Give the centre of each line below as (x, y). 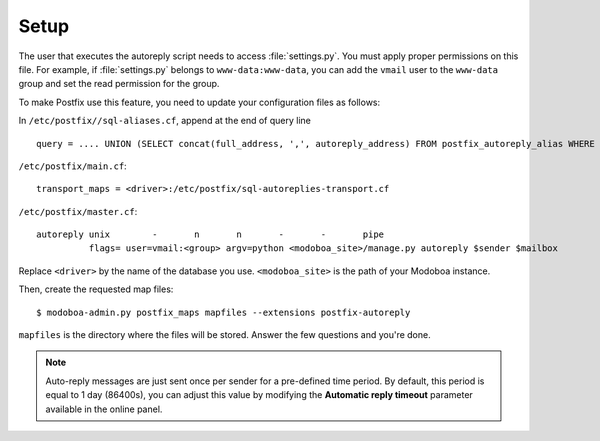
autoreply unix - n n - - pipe (210, 234)
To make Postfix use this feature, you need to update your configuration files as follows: (199, 102)
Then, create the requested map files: (96, 289)
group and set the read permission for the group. (119, 84)
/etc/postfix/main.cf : (72, 166)
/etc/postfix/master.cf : (78, 211)
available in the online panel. (104, 409)
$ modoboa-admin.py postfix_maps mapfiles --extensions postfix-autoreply (223, 312)
